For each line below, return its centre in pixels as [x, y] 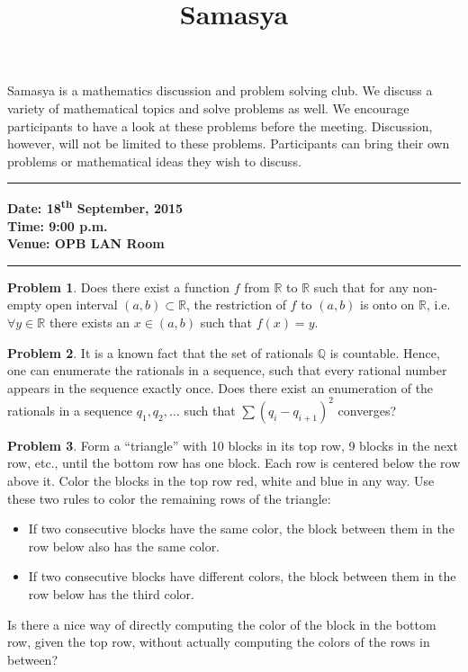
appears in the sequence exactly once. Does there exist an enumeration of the [220, 387]
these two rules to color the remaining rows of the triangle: [169, 498]
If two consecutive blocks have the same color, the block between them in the [241, 529]
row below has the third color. [111, 594]
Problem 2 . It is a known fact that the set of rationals [160, 352]
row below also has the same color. [124, 546]
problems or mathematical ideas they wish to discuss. [154, 161]
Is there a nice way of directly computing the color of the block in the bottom [222, 624]
